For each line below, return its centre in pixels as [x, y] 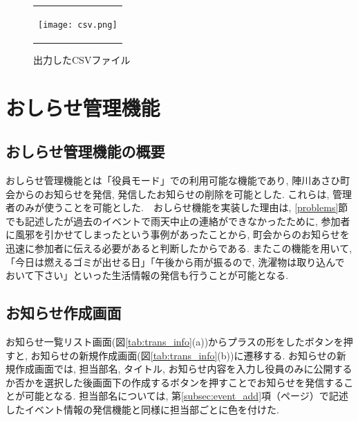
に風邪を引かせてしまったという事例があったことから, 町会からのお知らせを [178, 234]
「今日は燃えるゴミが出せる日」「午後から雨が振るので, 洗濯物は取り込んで [175, 261]
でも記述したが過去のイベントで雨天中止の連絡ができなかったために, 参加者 [178, 221]
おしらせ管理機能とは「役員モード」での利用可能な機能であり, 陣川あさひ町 [178, 180]
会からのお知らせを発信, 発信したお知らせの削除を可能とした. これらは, [168, 194]
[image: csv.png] [78, 25]
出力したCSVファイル [82, 59]
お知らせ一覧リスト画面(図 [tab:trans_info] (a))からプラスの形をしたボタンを [175, 342]
